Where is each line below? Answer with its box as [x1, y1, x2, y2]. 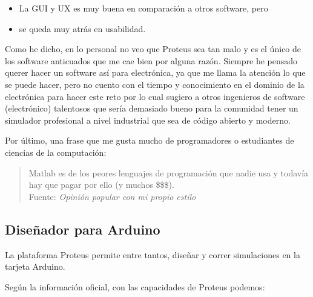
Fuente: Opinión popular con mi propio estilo [28, 190, 196, 202]
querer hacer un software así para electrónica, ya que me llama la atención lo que [5, 66, 306, 79]
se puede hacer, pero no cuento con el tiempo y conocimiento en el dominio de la [5, 78, 305, 90]
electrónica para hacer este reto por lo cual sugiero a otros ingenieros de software [5, 90, 305, 102]
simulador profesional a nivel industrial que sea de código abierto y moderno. [5, 113, 291, 126]
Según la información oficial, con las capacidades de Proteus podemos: [5, 280, 265, 293]
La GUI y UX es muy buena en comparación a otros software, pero [19, 2, 268, 14]
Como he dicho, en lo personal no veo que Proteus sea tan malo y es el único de [5, 42, 301, 55]
